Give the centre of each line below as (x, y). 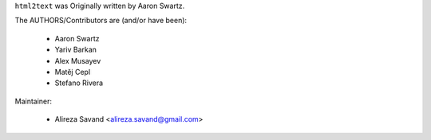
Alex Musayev (78, 60)
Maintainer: (33, 101)
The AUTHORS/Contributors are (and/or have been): (101, 21)
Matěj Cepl (73, 72)
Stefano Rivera (79, 83)
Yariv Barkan (76, 50)
